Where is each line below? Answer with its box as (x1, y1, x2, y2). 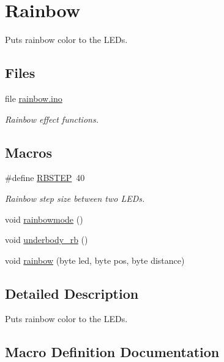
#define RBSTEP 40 (5, 171, 85, 184)
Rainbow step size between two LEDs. (5, 191, 145, 204)
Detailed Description (5, 283, 139, 302)
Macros (5, 142, 52, 161)
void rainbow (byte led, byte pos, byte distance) (5, 253, 185, 266)
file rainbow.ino (5, 91, 62, 104)
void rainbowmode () (5, 212, 83, 225)
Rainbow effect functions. (5, 112, 99, 125)
